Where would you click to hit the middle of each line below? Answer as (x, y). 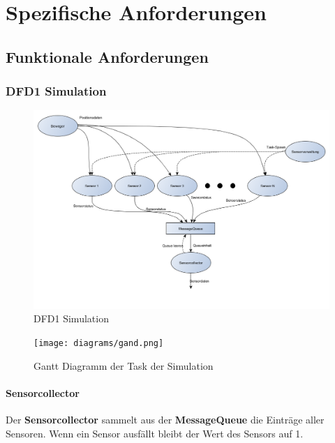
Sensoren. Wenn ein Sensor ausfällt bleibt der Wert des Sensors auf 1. (155, 433)
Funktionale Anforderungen (107, 56)
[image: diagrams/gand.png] (99, 344)
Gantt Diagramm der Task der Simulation (124, 365)
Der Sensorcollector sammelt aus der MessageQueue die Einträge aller (165, 420)
